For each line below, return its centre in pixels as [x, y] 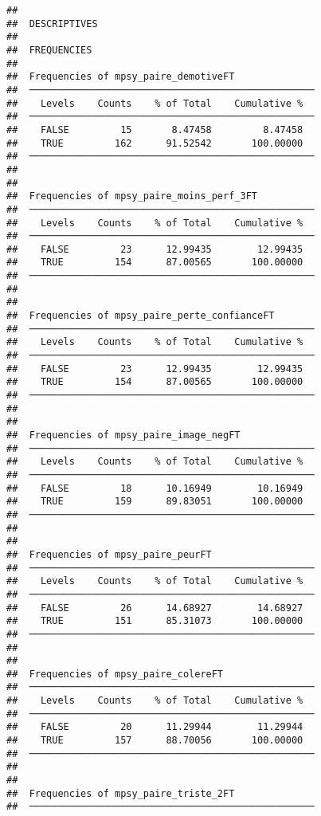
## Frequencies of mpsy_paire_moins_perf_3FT [132, 196]
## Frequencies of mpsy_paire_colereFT [115, 674]
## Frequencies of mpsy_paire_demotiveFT [121, 77]
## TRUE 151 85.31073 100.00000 [155, 621]
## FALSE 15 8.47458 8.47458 [155, 129]
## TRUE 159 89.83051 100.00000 [155, 502]
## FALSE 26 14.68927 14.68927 [155, 608]
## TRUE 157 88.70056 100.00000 [155, 741]
